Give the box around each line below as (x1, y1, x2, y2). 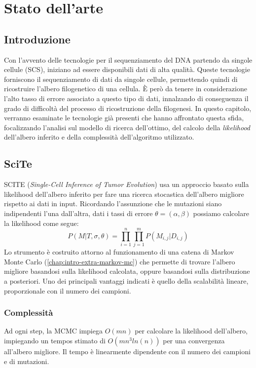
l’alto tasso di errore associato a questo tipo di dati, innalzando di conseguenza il (4, 93, 249, 103)
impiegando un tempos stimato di (4, 335, 106, 345)
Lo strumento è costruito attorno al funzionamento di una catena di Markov (4, 247, 234, 257)
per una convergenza (163, 335, 225, 345)
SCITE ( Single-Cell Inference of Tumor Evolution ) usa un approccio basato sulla (4, 179, 249, 189)
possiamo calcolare (193, 208, 249, 218)
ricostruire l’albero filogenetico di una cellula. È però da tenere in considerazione (4, 83, 247, 94)
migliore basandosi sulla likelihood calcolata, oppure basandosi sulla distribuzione (4, 266, 250, 276)
